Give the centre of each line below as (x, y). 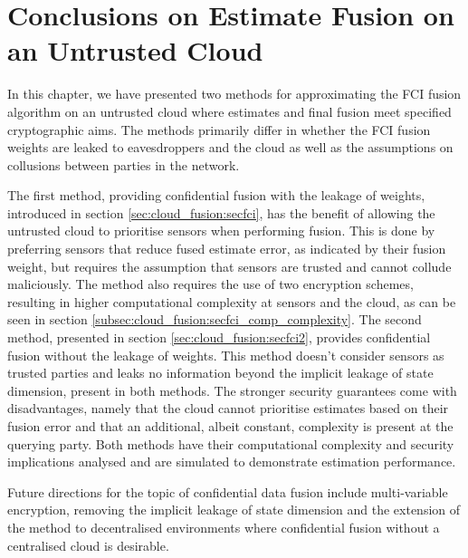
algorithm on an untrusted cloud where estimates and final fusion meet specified (229, 111)
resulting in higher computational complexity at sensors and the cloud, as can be (232, 301)
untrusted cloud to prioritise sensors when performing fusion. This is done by (221, 231)
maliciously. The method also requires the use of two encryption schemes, (210, 284)
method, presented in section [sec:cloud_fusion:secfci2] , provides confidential (219, 337)
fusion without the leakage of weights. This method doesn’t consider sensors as (226, 355)
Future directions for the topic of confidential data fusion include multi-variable (228, 491)
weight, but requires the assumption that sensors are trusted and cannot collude (229, 266)
